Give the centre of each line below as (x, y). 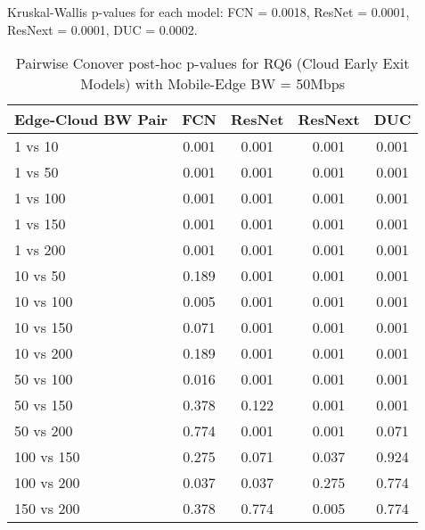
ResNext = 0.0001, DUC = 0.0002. (102, 29)
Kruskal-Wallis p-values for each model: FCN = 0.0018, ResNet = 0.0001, (208, 12)
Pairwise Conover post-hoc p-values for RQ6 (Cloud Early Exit (212, 63)
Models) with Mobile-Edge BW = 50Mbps (212, 84)
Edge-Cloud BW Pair (91, 120)
